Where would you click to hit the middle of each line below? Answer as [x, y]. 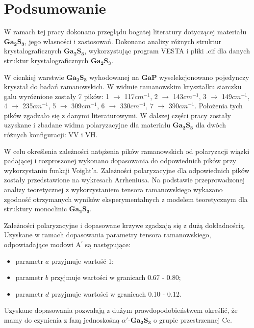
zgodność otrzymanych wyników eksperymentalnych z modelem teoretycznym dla [126, 199]
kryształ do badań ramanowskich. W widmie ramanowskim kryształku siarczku [123, 87]
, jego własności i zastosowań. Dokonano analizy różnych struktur [123, 41]
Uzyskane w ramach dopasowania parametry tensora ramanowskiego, [108, 235]
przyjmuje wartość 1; [82, 261]
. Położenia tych [218, 106]
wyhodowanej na [114, 77]
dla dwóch [211, 125]
